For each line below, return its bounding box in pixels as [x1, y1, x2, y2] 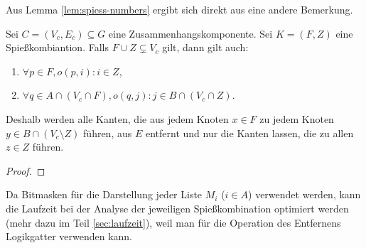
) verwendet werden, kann [248, 187, 361, 202]
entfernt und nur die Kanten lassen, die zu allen [145, 125, 354, 140]
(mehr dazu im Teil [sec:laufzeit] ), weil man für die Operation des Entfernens [6, 215, 341, 230]
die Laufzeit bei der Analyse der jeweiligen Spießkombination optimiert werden [6, 200, 349, 215]
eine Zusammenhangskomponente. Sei [108, 26, 273, 41]
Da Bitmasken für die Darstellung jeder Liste [6, 187, 203, 202]
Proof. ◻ [6, 163, 45, 178]
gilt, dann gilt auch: [162, 40, 249, 55]
